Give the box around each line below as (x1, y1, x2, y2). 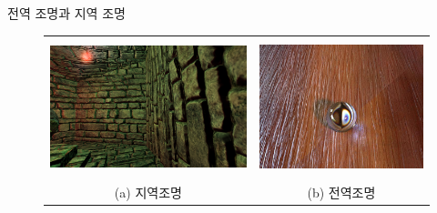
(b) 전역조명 (307, 183, 376, 202)
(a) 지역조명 (114, 183, 182, 202)
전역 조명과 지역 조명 (7, 4, 126, 22)
